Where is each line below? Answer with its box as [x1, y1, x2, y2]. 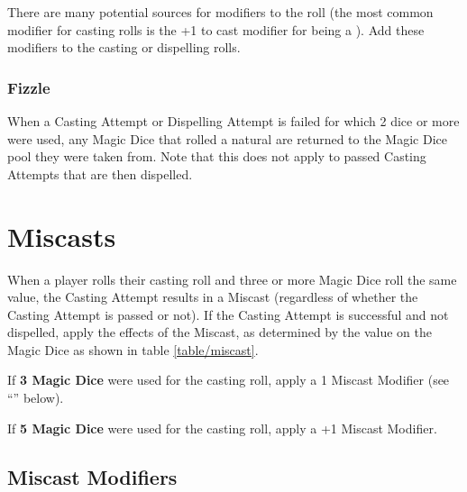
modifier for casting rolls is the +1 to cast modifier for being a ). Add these [7, 20, 425, 39]
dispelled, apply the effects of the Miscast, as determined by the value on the [7, 323, 432, 342]
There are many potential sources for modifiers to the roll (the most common [7, 3, 434, 21]
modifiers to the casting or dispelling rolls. [7, 38, 241, 57]
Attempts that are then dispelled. [7, 164, 193, 183]
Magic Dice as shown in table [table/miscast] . [7, 340, 259, 359]
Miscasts [7, 217, 116, 254]
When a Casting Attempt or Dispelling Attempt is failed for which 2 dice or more [7, 112, 460, 130]
